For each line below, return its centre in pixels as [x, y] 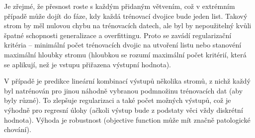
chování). [18, 129]
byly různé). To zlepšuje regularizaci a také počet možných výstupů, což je [118, 100]
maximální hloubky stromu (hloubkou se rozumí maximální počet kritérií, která [125, 54]
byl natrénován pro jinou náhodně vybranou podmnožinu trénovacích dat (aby [124, 90]
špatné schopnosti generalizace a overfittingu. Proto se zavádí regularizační [118, 35]
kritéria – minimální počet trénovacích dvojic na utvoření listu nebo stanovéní [123, 45]
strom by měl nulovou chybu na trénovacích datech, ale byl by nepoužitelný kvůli [128, 25]
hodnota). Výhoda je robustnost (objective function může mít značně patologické [127, 119]
